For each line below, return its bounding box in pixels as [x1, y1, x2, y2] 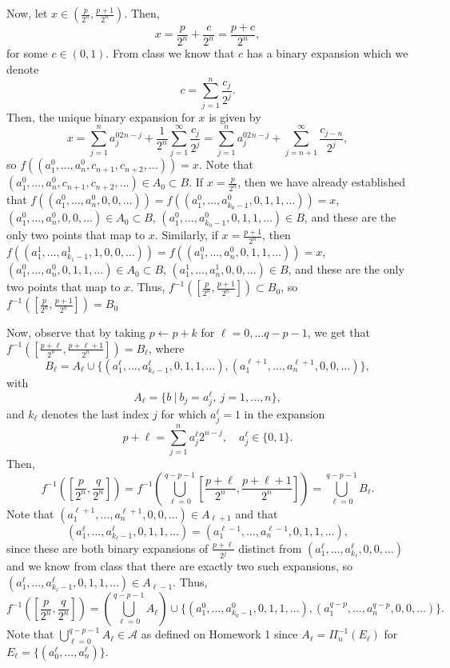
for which [161, 405, 207, 422]
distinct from [238, 539, 302, 556]
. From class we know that [106, 45, 235, 62]
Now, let [6, 5, 48, 21]
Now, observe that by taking [6, 324, 145, 341]
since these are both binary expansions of [6, 539, 209, 556]
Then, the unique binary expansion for [6, 108, 195, 125]
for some [6, 45, 48, 62]
